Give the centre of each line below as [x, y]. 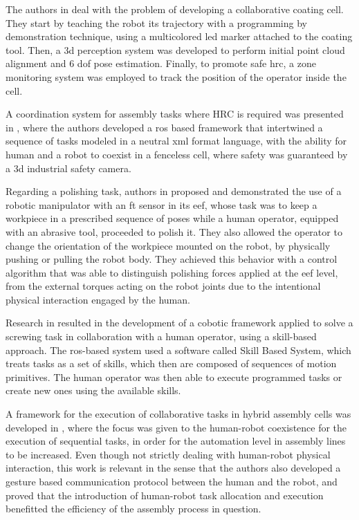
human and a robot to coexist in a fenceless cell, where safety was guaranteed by [177, 154]
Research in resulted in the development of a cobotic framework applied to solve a [179, 323]
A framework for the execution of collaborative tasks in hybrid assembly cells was [178, 414]
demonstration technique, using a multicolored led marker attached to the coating [179, 36]
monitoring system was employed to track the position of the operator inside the [176, 76]
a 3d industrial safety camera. [68, 168]
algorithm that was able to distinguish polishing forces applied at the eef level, [172, 272]
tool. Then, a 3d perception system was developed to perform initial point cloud [175, 49]
